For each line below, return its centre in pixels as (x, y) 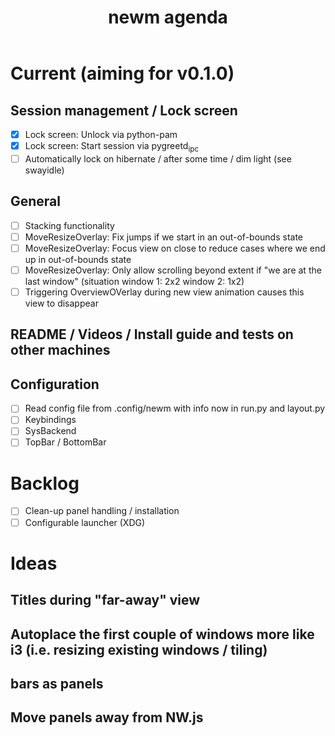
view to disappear (61, 303)
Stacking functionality (69, 225)
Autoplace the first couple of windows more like (162, 634)
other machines (60, 350)
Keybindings (50, 420)
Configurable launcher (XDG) (85, 522)
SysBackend (50, 431)
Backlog (45, 483)
